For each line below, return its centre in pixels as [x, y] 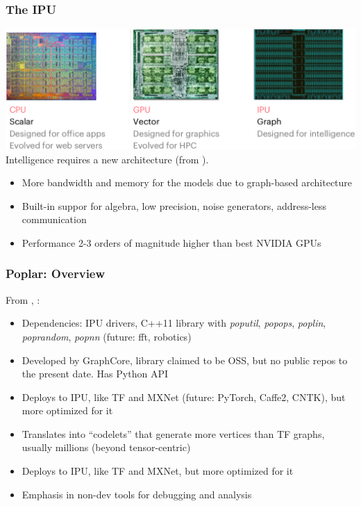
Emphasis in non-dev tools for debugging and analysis [137, 494]
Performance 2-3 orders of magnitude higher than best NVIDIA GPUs [171, 242]
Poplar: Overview [56, 274]
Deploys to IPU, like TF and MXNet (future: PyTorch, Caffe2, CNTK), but [184, 397]
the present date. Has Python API [95, 374]
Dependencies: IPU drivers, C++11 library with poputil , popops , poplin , [174, 323]
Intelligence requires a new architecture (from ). [107, 159]
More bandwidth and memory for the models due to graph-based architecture [187, 182]
